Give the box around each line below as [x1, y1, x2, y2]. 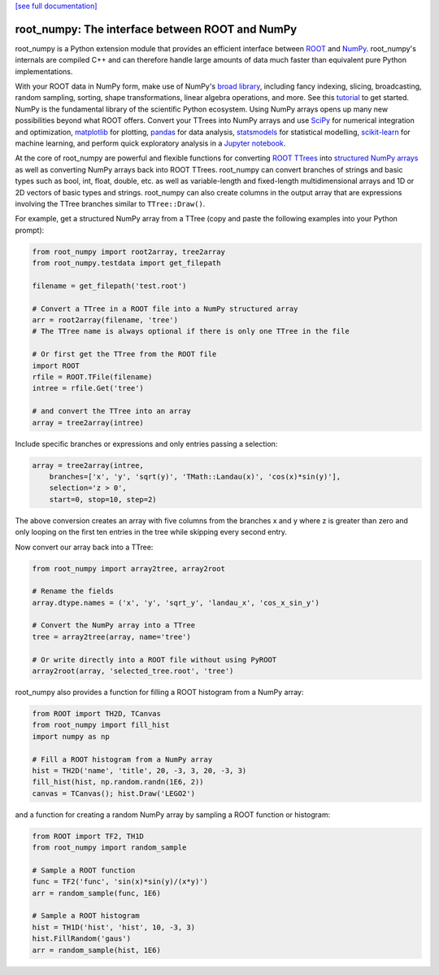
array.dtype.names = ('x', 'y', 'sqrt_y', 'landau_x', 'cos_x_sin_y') [32, 598, 320, 607]
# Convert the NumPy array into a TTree [32, 621, 195, 630]
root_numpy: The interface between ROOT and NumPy [15, 22, 298, 36]
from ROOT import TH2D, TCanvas [32, 709, 162, 718]
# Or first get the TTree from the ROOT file [32, 350, 217, 359]
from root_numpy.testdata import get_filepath [32, 259, 221, 268]
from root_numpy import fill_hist [32, 720, 170, 730]
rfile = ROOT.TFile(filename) [32, 373, 153, 382]
